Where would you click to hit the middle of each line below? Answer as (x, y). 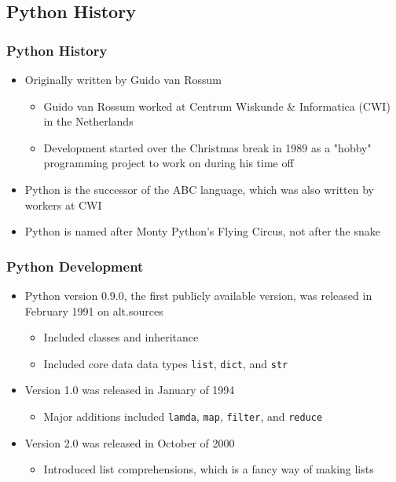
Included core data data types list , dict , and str (166, 363)
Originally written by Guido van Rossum (123, 79)
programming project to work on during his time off (169, 163)
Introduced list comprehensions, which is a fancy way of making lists (209, 469)
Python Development (75, 266)
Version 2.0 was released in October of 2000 (130, 442)
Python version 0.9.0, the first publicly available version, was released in (198, 295)
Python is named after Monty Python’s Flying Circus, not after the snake (202, 231)
